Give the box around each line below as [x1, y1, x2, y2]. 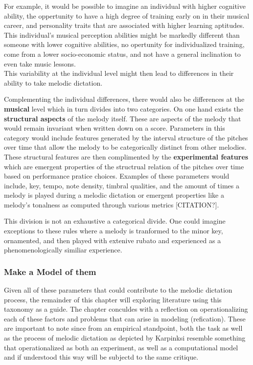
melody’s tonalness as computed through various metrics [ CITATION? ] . [4, 199, 219, 209]
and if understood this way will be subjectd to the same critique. [4, 352, 199, 362]
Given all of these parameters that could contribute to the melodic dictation [4, 285, 232, 295]
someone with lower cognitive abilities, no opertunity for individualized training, [4, 39, 245, 49]
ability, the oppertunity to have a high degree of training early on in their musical [4, 10, 250, 21]
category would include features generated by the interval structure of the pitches [4, 132, 248, 142]
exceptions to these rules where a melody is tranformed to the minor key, [4, 226, 223, 236]
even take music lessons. [4, 58, 76, 68]
